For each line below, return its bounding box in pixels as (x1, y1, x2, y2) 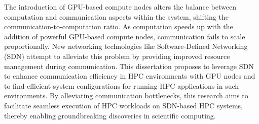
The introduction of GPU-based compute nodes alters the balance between (4, 2, 236, 12)
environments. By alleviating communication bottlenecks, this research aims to (4, 90, 248, 101)
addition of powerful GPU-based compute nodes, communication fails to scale (4, 31, 245, 41)
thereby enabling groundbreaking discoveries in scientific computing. (4, 110, 216, 120)
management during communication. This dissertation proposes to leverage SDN (4, 60, 254, 71)
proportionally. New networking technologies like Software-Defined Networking (4, 41, 248, 51)
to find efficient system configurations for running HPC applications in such (4, 80, 239, 91)
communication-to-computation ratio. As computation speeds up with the (4, 21, 233, 32)
